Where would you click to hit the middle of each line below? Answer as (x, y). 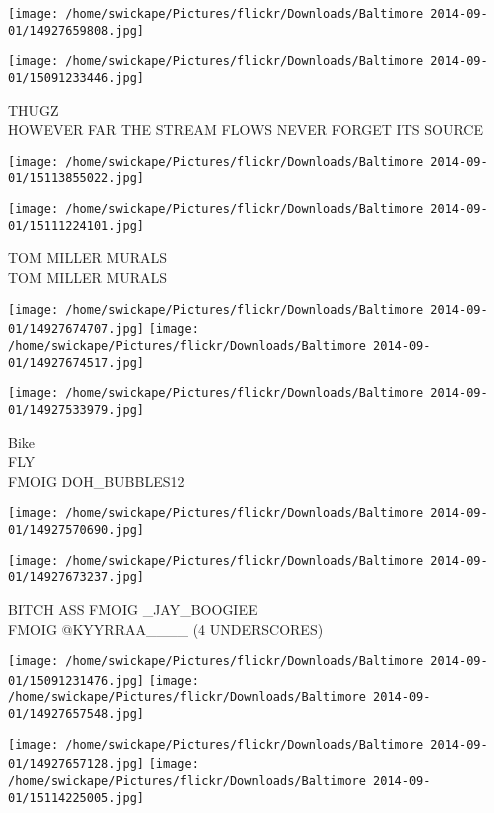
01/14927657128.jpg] (76, 764)
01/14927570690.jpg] (76, 530)
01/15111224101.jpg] (76, 225)
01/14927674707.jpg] (76, 329)
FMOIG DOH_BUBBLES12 (96, 480)
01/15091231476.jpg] (76, 680)
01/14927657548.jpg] (76, 714)
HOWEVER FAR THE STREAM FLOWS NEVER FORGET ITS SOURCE (245, 129)
